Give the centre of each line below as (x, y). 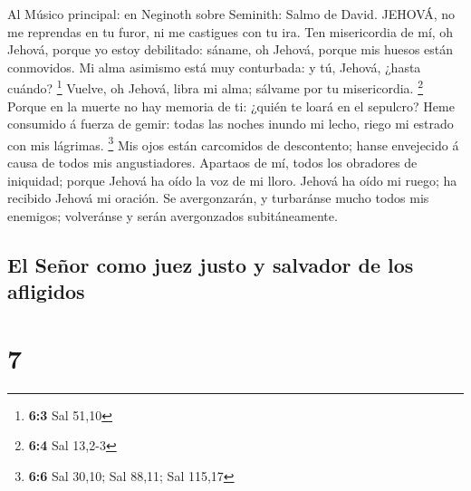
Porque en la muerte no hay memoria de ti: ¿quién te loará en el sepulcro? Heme (231, 106)
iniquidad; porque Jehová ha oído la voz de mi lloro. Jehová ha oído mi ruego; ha (232, 180)
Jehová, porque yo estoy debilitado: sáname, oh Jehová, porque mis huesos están (231, 49)
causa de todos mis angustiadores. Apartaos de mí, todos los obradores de (212, 163)
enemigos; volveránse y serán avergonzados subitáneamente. (173, 215)
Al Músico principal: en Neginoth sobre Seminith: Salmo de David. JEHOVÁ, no (231, 14)
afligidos (46, 291)
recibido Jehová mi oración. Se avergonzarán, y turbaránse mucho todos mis (218, 198)
